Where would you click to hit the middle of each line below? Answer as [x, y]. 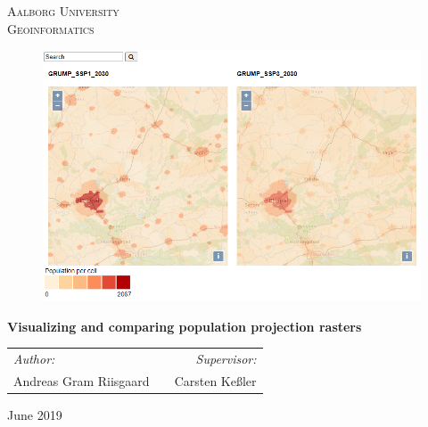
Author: [34, 359]
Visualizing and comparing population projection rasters [185, 326]
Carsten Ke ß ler [215, 380]
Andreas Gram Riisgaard [82, 380]
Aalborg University [63, 11]
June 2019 [35, 415]
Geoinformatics [51, 28]
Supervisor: [226, 359]
